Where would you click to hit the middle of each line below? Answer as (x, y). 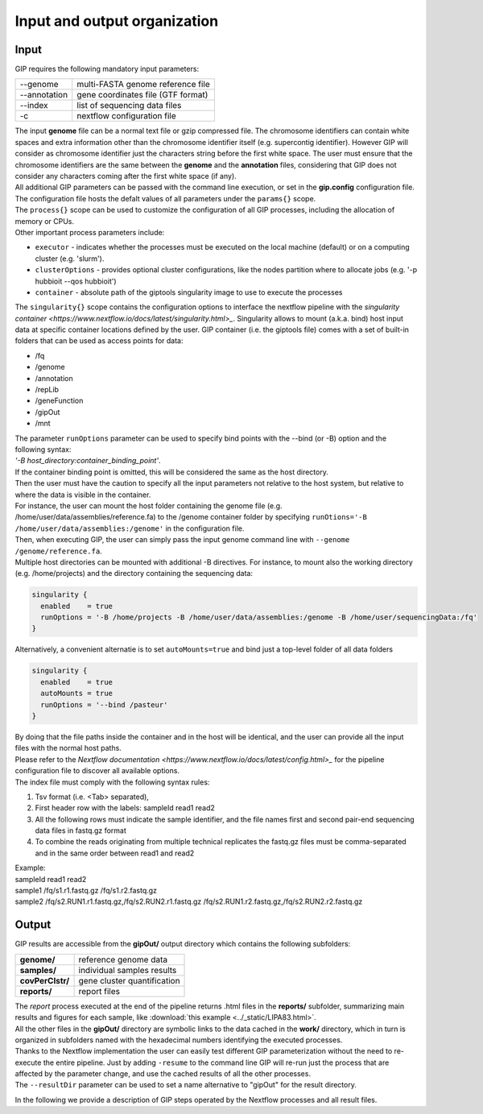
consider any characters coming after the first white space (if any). (126, 176)
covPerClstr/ (45, 980)
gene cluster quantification (129, 980)
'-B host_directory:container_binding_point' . (88, 461)
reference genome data (123, 959)
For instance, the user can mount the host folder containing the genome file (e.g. (149, 505)
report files (99, 991)
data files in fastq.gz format (80, 830)
